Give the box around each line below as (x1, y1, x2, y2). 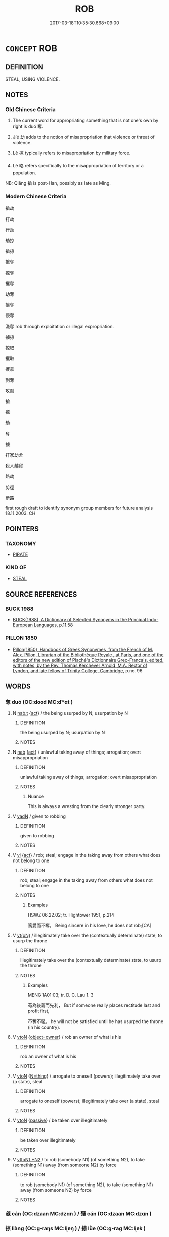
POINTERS (5, 525, 39, 533)
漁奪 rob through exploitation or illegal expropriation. (5, 323, 114, 329)
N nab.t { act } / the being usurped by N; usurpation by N (12, 710, 128, 716)
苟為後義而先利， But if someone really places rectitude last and (27, 1002, 160, 1008)
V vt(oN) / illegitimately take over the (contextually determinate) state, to (12, 932, 162, 939)
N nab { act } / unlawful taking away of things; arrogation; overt (12, 749, 141, 755)
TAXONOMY (5, 540, 36, 547)
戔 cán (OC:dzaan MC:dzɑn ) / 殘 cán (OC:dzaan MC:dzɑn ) (5, 1210, 152, 1217)
